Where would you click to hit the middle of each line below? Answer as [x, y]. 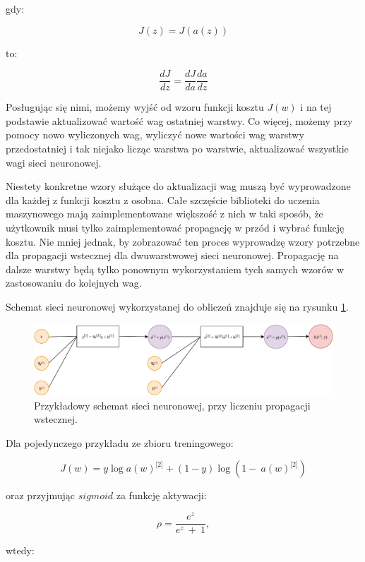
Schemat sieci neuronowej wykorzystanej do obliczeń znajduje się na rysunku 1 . [177, 306]
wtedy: [20, 550]
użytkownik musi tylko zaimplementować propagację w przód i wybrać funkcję [175, 227]
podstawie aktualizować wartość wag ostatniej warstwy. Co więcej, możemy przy [179, 120]
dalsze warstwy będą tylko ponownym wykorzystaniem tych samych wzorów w [175, 269]
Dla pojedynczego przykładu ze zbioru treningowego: [120, 442]
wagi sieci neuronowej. [54, 162]
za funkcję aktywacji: [161, 495]
